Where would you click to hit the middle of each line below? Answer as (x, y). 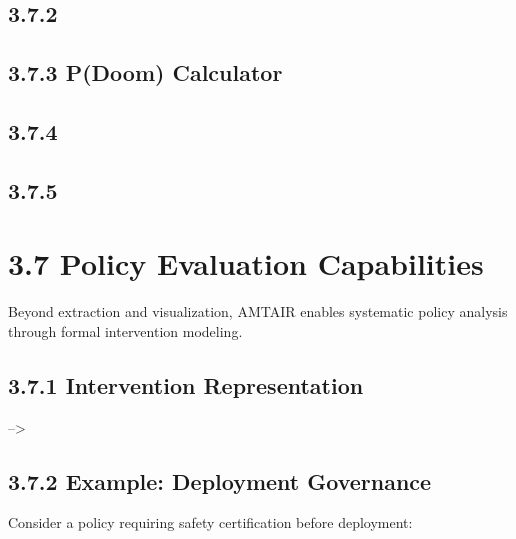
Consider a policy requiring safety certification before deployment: (210, 522)
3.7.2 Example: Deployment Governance (220, 480)
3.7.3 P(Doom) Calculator (145, 72)
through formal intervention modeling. (125, 330)
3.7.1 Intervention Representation (186, 384)
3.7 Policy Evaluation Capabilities (246, 263)
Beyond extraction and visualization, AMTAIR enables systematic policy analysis (258, 311)
